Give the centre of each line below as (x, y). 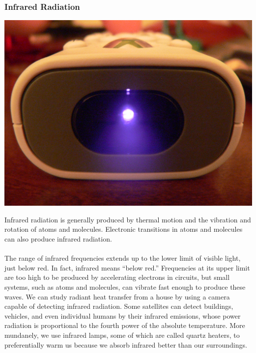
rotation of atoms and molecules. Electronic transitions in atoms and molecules (124, 229)
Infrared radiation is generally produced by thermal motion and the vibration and (128, 219)
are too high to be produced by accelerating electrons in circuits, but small (117, 277)
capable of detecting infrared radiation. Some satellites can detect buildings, (119, 306)
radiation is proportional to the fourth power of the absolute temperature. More (125, 325)
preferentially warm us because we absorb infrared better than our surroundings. (126, 344)
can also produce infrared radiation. (58, 239)
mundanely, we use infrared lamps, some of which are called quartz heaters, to (122, 335)
